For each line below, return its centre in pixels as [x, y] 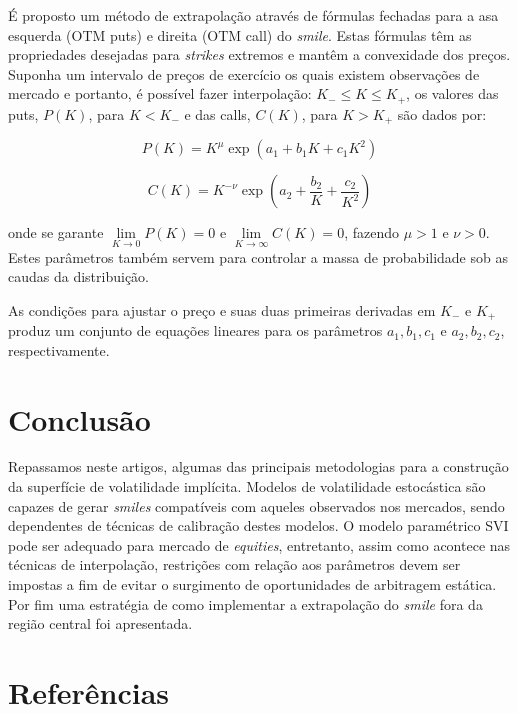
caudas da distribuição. [78, 276]
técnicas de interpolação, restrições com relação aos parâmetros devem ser [234, 564]
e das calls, [217, 113]
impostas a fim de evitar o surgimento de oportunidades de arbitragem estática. [252, 584]
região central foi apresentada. [100, 623]
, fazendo [371, 232]
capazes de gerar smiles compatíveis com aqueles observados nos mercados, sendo [256, 505]
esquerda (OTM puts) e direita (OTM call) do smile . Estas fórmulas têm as [240, 34]
